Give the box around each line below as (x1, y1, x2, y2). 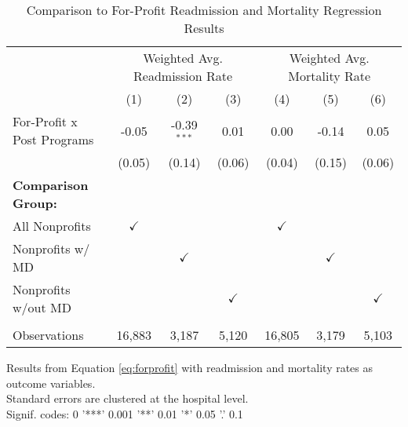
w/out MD (13, 298, 71, 316)
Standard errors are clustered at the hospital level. (6, 390, 249, 407)
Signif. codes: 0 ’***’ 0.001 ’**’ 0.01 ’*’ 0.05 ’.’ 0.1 (6, 405, 243, 422)
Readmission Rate (133, 67, 232, 85)
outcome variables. (6, 374, 96, 391)
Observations (13, 326, 84, 344)
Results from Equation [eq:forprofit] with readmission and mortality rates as (6, 359, 373, 375)
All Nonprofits (13, 217, 91, 235)
